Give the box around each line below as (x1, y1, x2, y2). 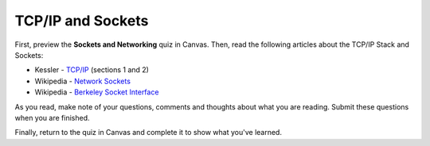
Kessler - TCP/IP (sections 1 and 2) (34, 65, 149, 75)
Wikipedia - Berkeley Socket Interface (34, 87, 159, 97)
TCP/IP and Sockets (14, 12, 149, 29)
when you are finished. (14, 113, 90, 122)
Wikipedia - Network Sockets (34, 76, 131, 86)
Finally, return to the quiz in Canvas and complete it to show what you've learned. (14, 128, 283, 137)
